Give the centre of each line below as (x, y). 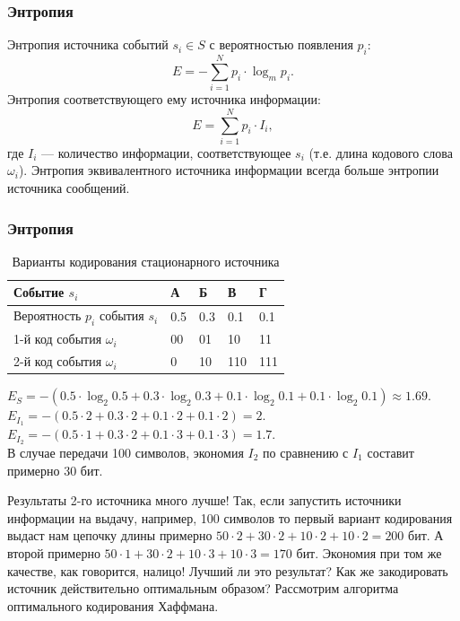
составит (391, 452)
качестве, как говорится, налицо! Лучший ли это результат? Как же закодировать (228, 570)
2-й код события (58, 361)
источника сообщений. (69, 188)
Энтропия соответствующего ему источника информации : (164, 99)
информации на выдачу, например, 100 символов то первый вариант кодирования (230, 517)
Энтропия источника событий (88, 44)
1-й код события (58, 339)
